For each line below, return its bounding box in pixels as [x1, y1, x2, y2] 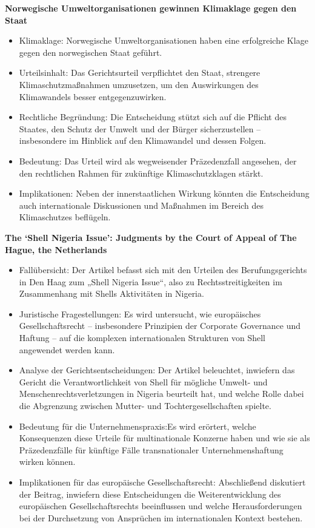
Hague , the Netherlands [5, 243, 107, 256]
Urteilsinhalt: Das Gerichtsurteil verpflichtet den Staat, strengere [19, 66, 260, 79]
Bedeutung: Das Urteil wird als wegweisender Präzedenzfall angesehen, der [19, 154, 297, 167]
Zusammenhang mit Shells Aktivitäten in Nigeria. [19, 287, 204, 300]
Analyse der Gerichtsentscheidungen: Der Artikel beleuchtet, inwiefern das [19, 364, 295, 376]
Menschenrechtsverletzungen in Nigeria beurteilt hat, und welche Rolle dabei [19, 387, 304, 400]
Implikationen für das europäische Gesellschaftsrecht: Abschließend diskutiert [19, 476, 306, 488]
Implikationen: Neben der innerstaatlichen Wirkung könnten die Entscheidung [19, 187, 310, 200]
